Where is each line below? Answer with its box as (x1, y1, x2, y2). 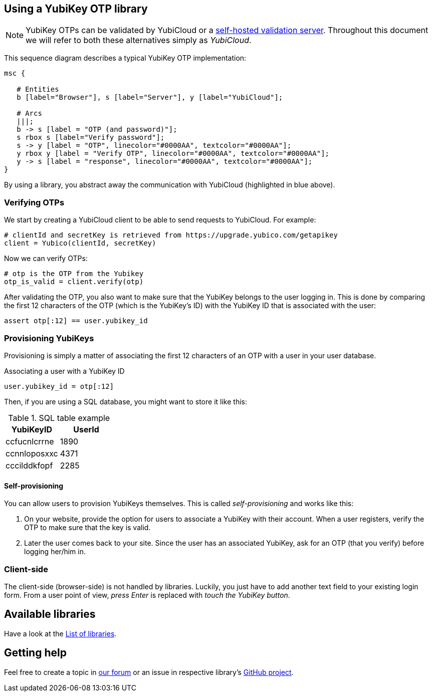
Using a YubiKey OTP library (4, 3, 148, 15)
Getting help (4, 646, 67, 659)
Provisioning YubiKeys (4, 333, 94, 343)
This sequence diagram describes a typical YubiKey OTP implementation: (4, 54, 247, 63)
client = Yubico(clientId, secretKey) (4, 239, 156, 248)
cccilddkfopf (6, 460, 53, 471)
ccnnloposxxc (6, 448, 58, 458)
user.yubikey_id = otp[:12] (4, 382, 114, 390)
